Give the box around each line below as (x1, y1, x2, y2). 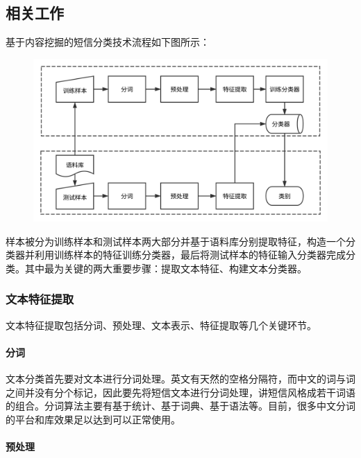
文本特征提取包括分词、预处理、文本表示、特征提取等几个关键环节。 (6, 317, 317, 332)
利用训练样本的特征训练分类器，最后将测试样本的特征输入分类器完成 (34, 247, 346, 262)
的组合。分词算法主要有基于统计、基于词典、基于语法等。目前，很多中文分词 (6, 398, 355, 413)
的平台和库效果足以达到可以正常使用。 (6, 412, 180, 426)
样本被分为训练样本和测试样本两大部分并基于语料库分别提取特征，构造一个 (6, 234, 346, 248)
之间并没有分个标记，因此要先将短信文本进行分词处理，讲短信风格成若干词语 (6, 385, 355, 399)
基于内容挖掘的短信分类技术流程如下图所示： (6, 35, 210, 49)
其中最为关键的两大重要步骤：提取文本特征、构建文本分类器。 (24, 261, 307, 275)
